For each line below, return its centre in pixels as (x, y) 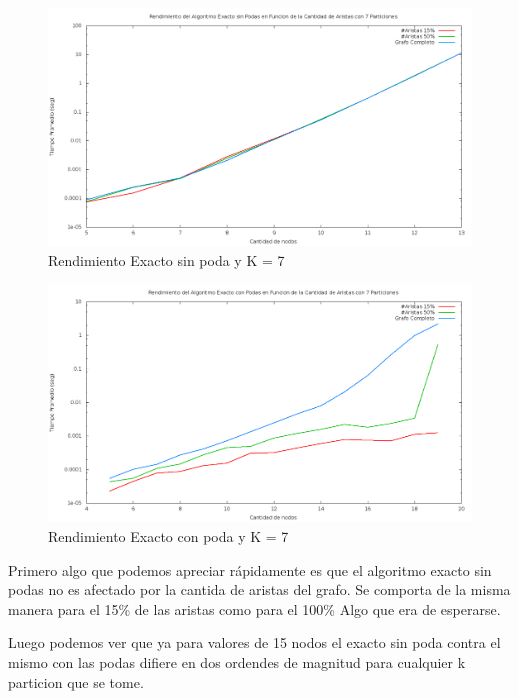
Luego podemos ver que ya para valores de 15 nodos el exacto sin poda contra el (254, 642)
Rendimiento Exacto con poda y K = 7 (168, 535)
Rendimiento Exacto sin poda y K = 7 (166, 259)
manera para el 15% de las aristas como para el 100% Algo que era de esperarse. (254, 608)
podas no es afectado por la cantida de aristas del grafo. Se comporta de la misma (259, 589)
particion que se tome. (76, 681)
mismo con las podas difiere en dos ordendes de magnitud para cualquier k (237, 661)
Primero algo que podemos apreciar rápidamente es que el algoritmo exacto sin (250, 569)
